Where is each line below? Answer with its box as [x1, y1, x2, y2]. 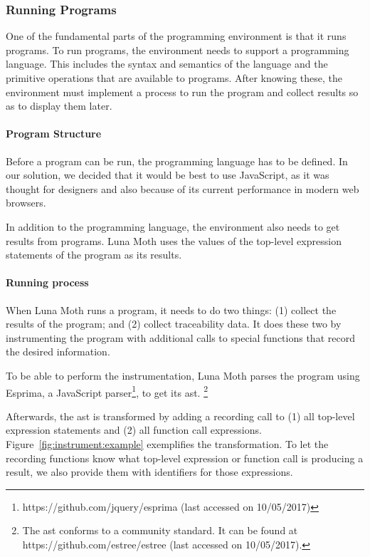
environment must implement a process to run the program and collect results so [6, 84, 359, 99]
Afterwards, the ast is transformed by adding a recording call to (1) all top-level [6, 408, 355, 423]
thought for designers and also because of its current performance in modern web [6, 181, 359, 196]
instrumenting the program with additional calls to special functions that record [6, 330, 355, 345]
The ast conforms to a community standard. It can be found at [22, 523, 298, 538]
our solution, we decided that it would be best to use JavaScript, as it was [6, 167, 329, 182]
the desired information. [6, 344, 110, 359]
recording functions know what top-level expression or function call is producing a [6, 450, 364, 465]
